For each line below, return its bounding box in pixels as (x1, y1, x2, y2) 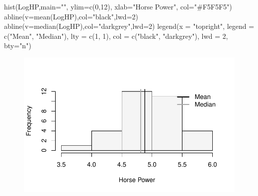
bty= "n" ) (4, 40, 31, 51)
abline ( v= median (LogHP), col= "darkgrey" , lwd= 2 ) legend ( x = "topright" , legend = (4, 21, 255, 31)
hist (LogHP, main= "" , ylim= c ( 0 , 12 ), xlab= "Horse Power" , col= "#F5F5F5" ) (4, 1, 232, 11)
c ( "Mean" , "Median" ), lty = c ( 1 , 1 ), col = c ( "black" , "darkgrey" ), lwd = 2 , (4, 30, 228, 41)
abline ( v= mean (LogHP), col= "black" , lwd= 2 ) (4, 11, 138, 21)
